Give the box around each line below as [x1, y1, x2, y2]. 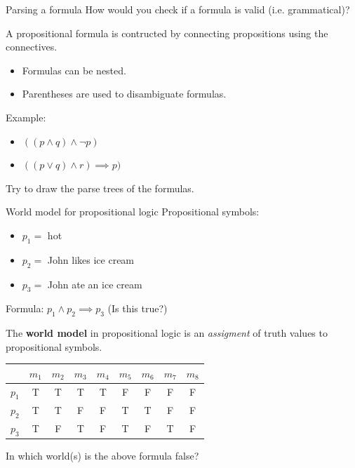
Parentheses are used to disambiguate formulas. [22, 86, 227, 101]
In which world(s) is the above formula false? [6, 448, 199, 463]
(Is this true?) [107, 301, 168, 316]
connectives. [6, 39, 58, 54]
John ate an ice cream [47, 276, 142, 291]
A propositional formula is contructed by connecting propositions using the [6, 25, 328, 40]
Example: [6, 109, 46, 124]
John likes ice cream [47, 252, 135, 267]
